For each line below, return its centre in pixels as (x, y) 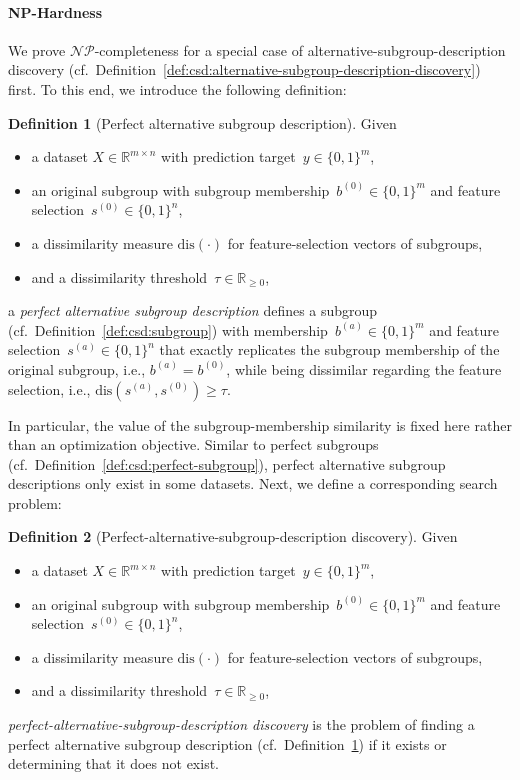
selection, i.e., (49, 388)
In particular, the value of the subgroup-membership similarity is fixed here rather (260, 424)
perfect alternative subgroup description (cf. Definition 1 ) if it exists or (227, 743)
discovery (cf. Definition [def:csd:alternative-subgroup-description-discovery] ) (244, 69)
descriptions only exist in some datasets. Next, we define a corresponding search (253, 483)
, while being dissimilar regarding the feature (364, 368)
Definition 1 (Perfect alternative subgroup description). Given (202, 122)
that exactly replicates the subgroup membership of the (329, 349)
